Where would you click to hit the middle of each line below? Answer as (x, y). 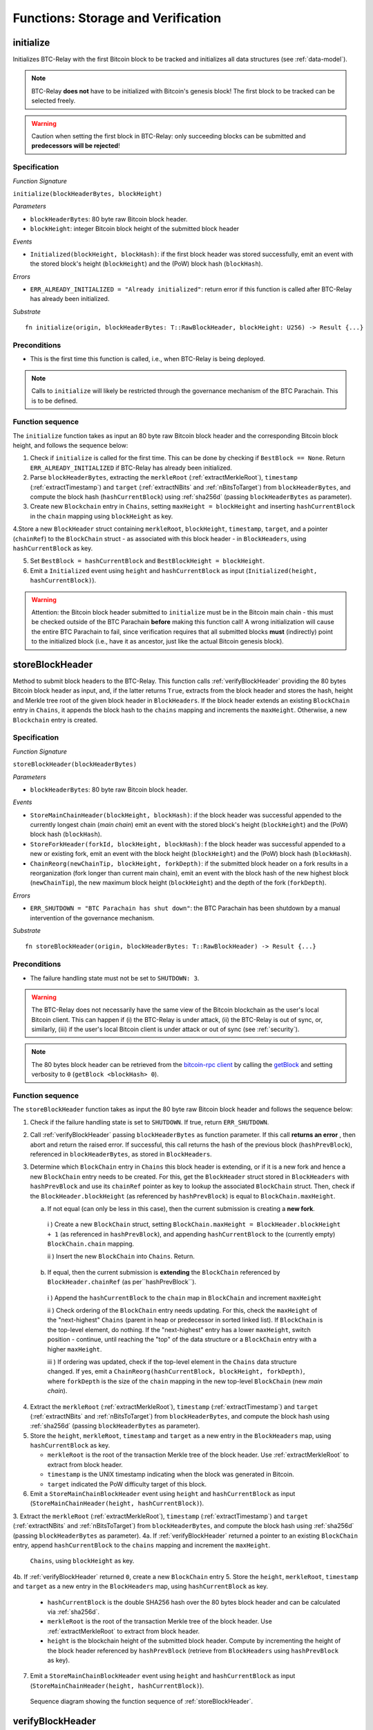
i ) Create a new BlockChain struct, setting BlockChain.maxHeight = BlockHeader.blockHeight (194, 1224)
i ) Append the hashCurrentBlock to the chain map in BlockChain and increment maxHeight (184, 1297)
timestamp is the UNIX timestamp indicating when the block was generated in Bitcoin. (171, 1475)
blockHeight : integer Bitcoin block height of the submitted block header (135, 229)
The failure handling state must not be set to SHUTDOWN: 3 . (115, 978)
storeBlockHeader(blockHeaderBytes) (75, 764)
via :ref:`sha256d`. (74, 1612)
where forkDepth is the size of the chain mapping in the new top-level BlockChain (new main (185, 1381)
